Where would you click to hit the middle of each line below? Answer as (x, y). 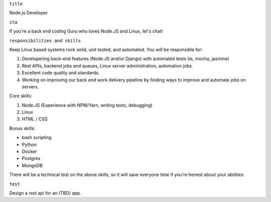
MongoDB (32, 165)
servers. (30, 86)
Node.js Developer (28, 13)
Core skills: (21, 96)
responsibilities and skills (45, 40)
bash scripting (37, 137)
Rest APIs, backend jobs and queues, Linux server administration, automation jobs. (107, 65)
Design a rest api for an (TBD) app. (45, 193)
